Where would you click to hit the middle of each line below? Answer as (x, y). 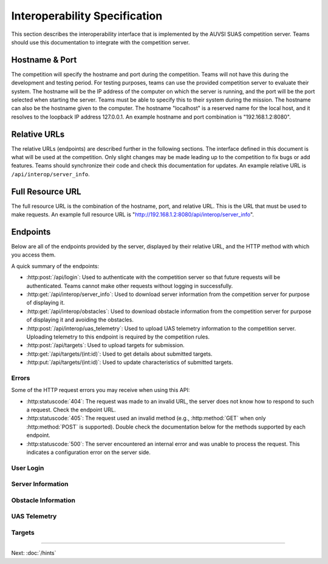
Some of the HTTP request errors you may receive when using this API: (101, 390)
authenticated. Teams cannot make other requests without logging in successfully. (130, 286)
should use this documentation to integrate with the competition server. (101, 42)
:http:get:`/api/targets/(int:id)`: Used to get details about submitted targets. (119, 354)
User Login (28, 468)
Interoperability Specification (87, 16)
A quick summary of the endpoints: (55, 266)
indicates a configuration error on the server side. (89, 452)
